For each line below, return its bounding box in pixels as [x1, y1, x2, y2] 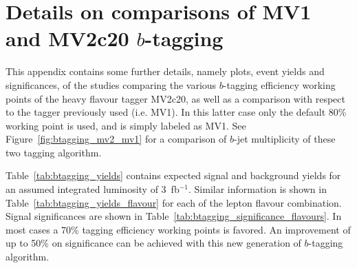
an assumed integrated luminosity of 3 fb [6, 182, 180, 196]
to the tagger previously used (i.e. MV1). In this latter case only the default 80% [6, 105, 347, 119]
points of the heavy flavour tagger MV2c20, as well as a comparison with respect [6, 91, 346, 105]
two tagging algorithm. [6, 145, 102, 159]
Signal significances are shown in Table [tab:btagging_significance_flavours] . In [6, 209, 342, 223]
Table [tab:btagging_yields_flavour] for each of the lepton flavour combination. [6, 195, 342, 209]
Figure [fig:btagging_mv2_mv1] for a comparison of [6, 132, 227, 146]
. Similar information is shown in [188, 182, 327, 196]
